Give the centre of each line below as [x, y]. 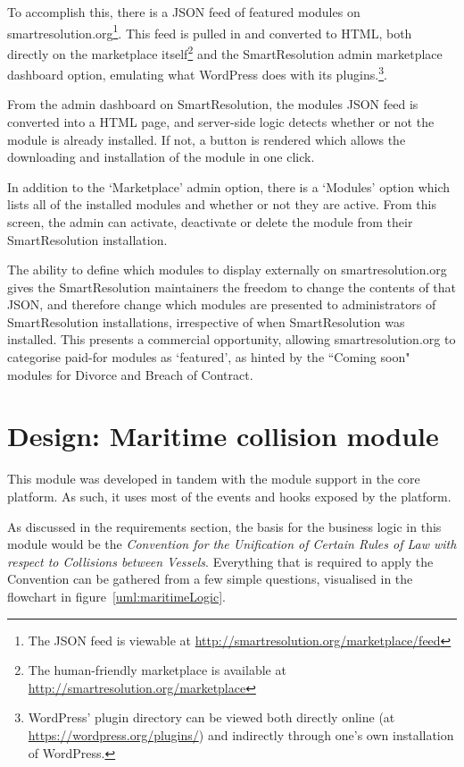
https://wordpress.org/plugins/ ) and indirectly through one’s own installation [241, 734]
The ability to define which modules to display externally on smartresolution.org [227, 270]
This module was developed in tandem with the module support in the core [214, 479]
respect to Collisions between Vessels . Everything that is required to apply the [220, 561]
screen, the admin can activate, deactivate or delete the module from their [210, 221]
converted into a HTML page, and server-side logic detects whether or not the [221, 121]
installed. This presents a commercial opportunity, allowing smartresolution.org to [232, 339]
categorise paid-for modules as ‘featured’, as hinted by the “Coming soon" [209, 357]
